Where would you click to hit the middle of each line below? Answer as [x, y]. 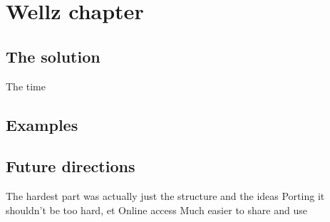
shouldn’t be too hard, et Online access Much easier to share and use [156, 210]
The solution [53, 56]
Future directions [71, 166]
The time [26, 86]
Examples [42, 124]
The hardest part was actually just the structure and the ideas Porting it [165, 196]
